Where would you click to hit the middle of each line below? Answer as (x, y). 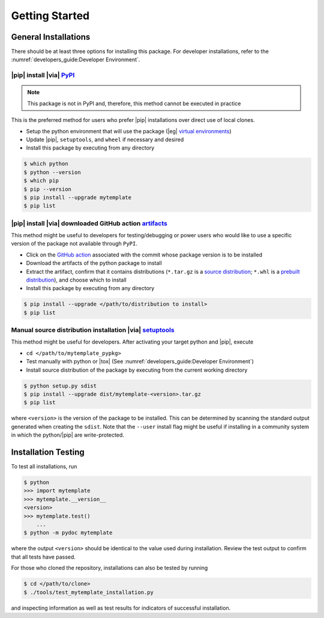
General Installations (51, 37)
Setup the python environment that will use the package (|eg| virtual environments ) (129, 131)
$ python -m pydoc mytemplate (68, 533)
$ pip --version (48, 189)
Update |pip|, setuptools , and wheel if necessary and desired (105, 139)
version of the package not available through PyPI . (74, 244)
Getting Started (50, 16)
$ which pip (41, 181)
